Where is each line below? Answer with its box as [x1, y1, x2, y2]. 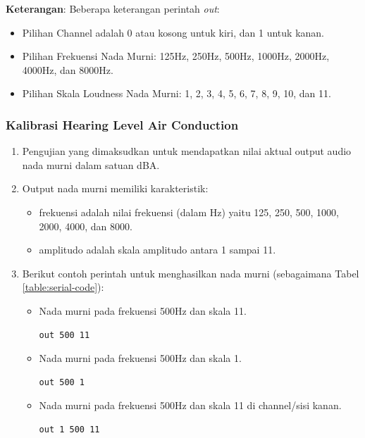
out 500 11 [39, 330, 90, 340]
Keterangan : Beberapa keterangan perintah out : [6, 1, 220, 15]
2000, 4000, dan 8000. [39, 218, 132, 233]
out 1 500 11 [39, 424, 100, 434]
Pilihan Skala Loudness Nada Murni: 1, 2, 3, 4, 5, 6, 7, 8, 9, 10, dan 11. [22, 86, 331, 101]
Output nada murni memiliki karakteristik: [22, 181, 209, 196]
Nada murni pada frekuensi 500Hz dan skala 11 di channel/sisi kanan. [39, 398, 342, 413]
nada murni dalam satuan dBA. [22, 157, 160, 172]
